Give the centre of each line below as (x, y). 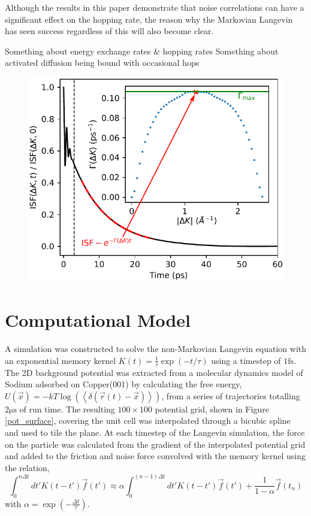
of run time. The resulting (67, 409)
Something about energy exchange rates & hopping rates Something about (142, 51)
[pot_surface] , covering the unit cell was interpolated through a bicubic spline (148, 421)
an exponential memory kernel (61, 360)
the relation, (27, 467)
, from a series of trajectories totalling (231, 395)
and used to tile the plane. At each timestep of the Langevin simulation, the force (155, 432)
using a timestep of (246, 360)
